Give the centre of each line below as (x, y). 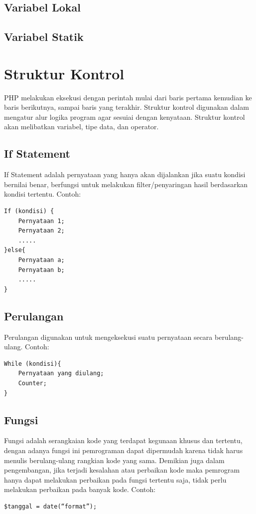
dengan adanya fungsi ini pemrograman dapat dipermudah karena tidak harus (124, 450)
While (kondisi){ (33, 364)
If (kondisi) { (29, 211)
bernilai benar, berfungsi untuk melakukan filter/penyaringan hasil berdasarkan (126, 184)
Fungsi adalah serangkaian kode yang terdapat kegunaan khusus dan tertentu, (123, 440)
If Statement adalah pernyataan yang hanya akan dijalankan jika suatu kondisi (125, 174)
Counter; (32, 383)
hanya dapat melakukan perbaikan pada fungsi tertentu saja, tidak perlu (115, 479)
